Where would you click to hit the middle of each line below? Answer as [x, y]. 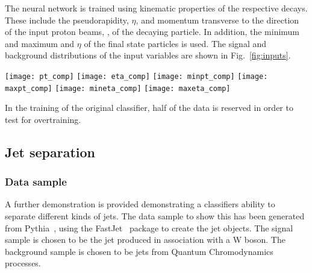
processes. [23, 263]
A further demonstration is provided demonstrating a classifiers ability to [140, 204]
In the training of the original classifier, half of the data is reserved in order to [149, 108]
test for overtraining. [43, 119]
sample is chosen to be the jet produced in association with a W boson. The [145, 240]
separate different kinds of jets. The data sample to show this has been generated [155, 216]
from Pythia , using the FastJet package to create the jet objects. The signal [149, 227]
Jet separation [50, 152]
